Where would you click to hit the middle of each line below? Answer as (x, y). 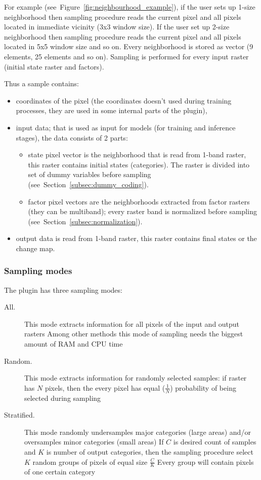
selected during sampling (63, 398)
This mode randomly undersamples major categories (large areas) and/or (138, 432)
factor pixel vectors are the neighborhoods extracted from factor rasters (139, 201)
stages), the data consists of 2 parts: (72, 137)
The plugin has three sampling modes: (63, 289)
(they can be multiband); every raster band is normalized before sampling (142, 211)
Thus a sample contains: (41, 83)
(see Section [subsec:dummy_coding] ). (88, 184)
